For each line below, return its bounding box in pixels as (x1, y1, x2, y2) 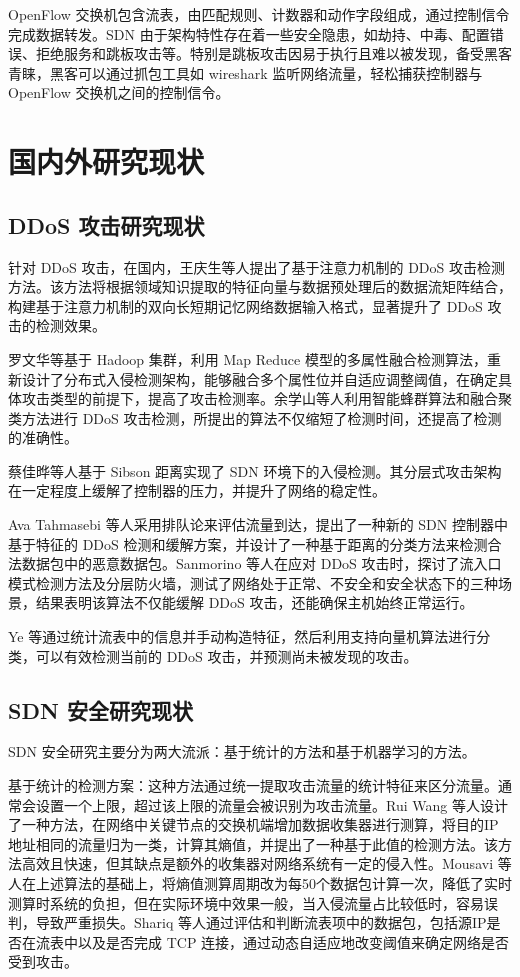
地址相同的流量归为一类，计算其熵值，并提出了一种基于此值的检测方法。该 (8, 833, 498, 854)
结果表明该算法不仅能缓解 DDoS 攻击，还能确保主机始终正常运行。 (35, 592, 474, 613)
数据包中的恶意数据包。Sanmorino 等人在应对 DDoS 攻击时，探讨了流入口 (21, 553, 502, 574)
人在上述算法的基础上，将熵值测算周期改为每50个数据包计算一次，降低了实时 (8, 873, 512, 893)
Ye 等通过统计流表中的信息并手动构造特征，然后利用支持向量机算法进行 (8, 626, 477, 647)
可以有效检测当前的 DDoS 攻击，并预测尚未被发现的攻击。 (35, 645, 418, 666)
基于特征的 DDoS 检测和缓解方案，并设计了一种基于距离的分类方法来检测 (8, 533, 488, 554)
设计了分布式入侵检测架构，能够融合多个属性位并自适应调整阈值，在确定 (21, 368, 498, 389)
